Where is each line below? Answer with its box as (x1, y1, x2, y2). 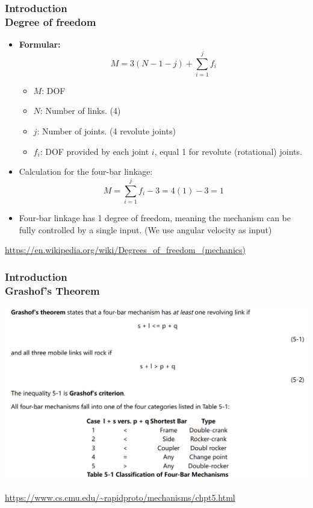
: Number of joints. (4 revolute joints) (37, 125, 176, 137)
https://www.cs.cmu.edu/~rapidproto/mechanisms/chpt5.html (5, 491, 235, 504)
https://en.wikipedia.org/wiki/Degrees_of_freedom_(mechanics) (5, 243, 246, 256)
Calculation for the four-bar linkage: (19, 165, 153, 178)
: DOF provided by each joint (40, 145, 149, 157)
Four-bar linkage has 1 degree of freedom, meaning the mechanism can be (19, 211, 291, 224)
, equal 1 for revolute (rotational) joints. (154, 145, 302, 157)
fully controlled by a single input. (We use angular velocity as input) (19, 223, 272, 236)
